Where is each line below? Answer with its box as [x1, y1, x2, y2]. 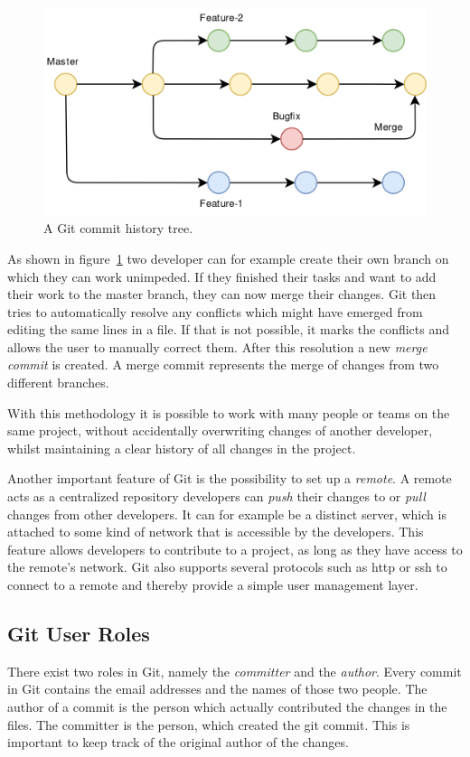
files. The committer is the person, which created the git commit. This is [7, 715, 410, 734]
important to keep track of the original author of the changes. [7, 733, 349, 752]
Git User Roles [7, 620, 150, 647]
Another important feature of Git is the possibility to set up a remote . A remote [7, 469, 452, 488]
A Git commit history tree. [43, 219, 193, 238]
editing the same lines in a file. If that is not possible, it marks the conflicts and [7, 320, 450, 339]
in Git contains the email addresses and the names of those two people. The [7, 679, 428, 698]
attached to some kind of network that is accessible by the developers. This [7, 522, 424, 541]
